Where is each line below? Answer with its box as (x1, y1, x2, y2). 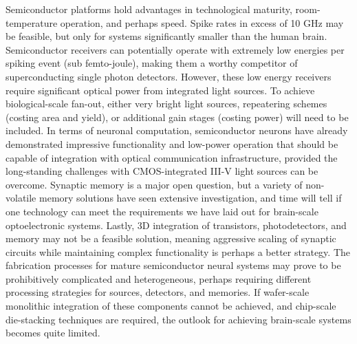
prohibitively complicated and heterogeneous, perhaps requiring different (6, 271, 312, 286)
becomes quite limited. (6, 325, 100, 340)
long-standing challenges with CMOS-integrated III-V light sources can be (6, 164, 318, 178)
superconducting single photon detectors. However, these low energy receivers (6, 69, 332, 83)
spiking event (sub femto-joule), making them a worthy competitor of (6, 56, 298, 70)
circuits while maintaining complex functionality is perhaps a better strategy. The (6, 244, 350, 259)
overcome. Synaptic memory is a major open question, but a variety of (6, 177, 303, 191)
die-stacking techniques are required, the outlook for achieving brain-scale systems (6, 312, 351, 326)
